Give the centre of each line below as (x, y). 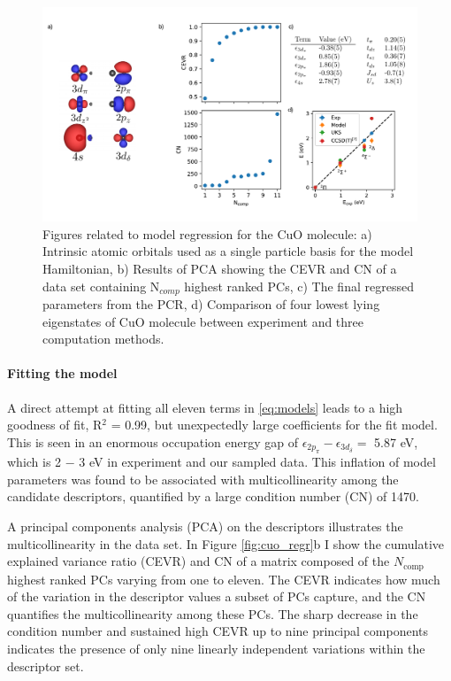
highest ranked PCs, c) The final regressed (299, 286)
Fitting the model (62, 373)
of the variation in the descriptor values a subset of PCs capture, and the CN (217, 596)
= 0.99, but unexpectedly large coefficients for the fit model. (274, 425)
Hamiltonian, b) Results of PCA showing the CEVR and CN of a (220, 268)
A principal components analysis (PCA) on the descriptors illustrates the (205, 526)
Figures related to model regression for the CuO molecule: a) (207, 233)
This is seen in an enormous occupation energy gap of (153, 441)
